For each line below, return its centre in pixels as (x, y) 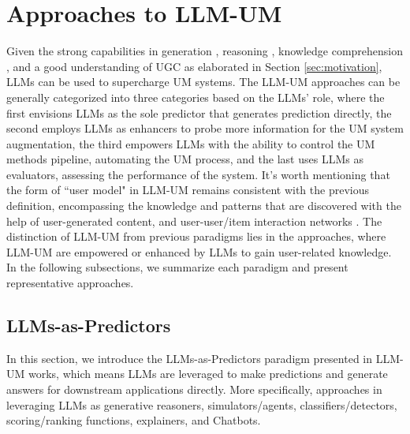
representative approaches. (70, 283)
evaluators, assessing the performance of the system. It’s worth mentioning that (198, 174)
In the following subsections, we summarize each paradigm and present (177, 267)
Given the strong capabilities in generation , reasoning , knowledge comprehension (205, 51)
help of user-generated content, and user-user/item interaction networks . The (194, 221)
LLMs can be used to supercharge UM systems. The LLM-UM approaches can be (203, 82)
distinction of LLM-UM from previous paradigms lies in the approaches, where (196, 236)
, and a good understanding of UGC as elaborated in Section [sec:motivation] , (194, 66)
